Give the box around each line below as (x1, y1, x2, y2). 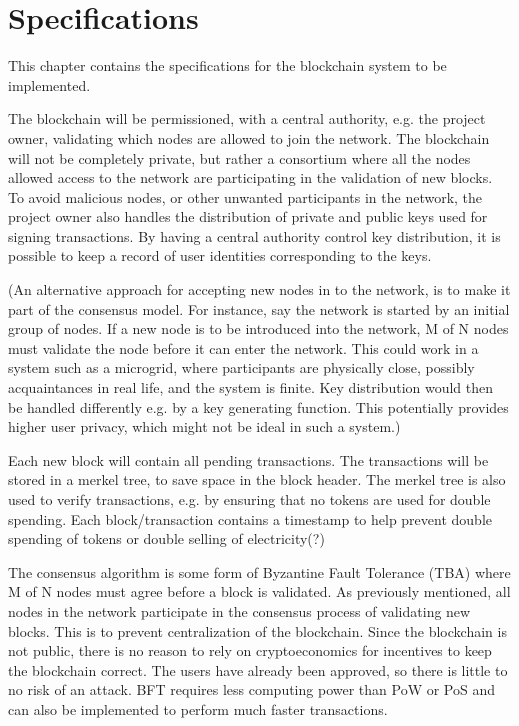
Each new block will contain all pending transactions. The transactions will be (8, 449, 489, 470)
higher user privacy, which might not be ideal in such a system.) (8, 416, 401, 437)
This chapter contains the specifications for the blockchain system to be (8, 55, 447, 76)
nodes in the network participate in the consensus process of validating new (8, 600, 471, 621)
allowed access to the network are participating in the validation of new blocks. (8, 167, 493, 188)
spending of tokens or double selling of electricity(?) (8, 528, 325, 549)
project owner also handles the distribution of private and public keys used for (8, 206, 488, 227)
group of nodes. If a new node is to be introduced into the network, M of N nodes (8, 318, 509, 339)
